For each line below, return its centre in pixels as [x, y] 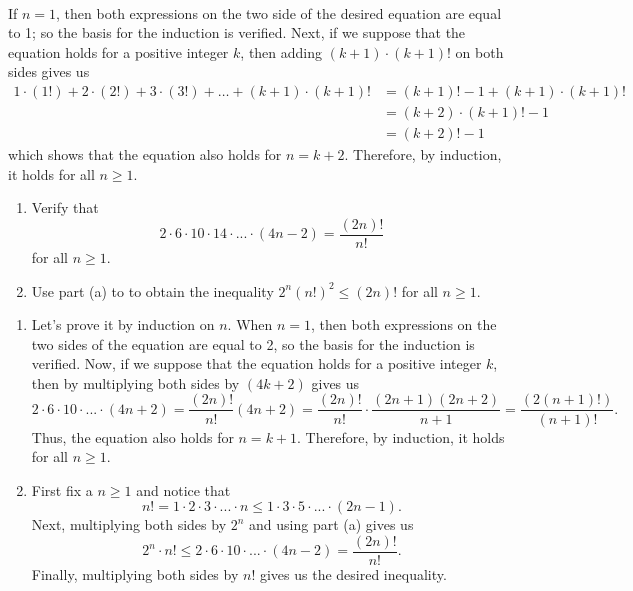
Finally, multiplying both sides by [135, 573]
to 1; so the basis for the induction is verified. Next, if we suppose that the [237, 32]
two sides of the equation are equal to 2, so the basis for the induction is [253, 343]
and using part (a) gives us [331, 524]
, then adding [281, 51]
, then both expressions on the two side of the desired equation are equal [279, 12]
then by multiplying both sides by [135, 382]
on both [479, 51]
